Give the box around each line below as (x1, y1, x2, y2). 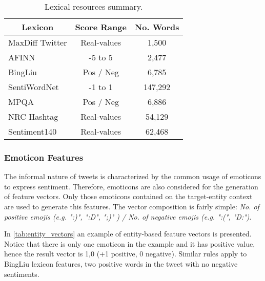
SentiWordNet (8, 81, 59, 93)
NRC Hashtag (8, 111, 58, 122)
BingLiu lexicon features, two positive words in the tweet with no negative (4, 258, 238, 269)
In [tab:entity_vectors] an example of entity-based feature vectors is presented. (4, 228, 252, 239)
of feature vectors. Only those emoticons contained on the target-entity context (4, 191, 253, 202)
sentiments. (4, 268, 39, 279)
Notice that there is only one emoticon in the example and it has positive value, (4, 238, 255, 249)
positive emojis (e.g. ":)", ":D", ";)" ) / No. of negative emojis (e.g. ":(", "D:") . (4, 211, 252, 222)
